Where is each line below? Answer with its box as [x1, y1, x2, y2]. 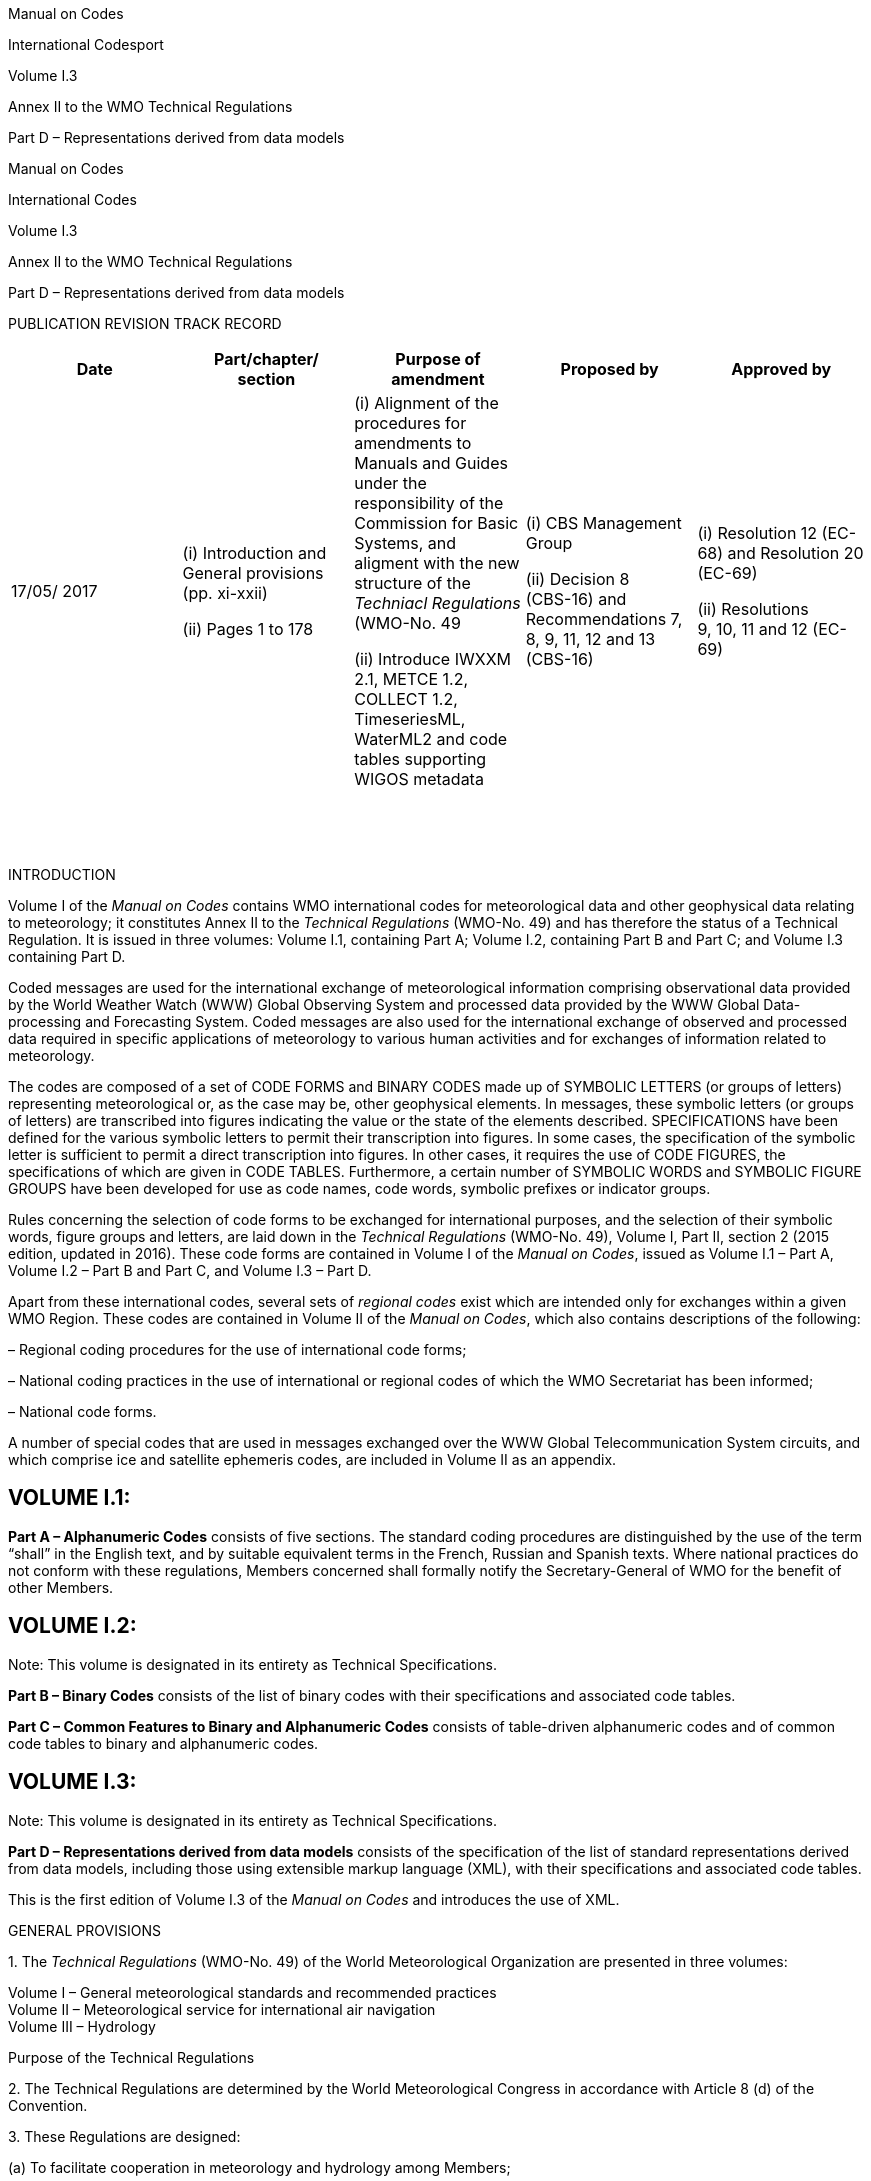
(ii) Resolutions [697, 599, 809, 619]
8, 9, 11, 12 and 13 [525, 629, 656, 649]
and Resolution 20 [727, 543, 864, 563]
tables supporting [354, 749, 487, 769]
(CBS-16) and [525, 589, 627, 609]
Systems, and [354, 533, 457, 553]
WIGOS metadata [354, 769, 484, 789]
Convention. [8, 2096, 88, 2114]
